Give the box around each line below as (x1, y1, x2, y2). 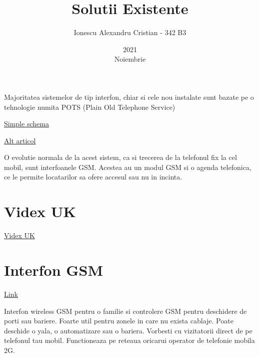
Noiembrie (114, 54, 146, 64)
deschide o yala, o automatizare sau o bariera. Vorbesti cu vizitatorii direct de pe (4, 325, 252, 335)
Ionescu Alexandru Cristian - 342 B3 (73, 27, 186, 38)
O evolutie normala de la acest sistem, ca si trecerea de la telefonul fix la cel (4, 152, 237, 162)
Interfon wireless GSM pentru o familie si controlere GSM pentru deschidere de (4, 305, 247, 316)
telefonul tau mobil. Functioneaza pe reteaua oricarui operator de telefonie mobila (4, 335, 255, 345)
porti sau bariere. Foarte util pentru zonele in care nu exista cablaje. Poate (4, 315, 233, 326)
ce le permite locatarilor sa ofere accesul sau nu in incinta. (4, 171, 182, 182)
